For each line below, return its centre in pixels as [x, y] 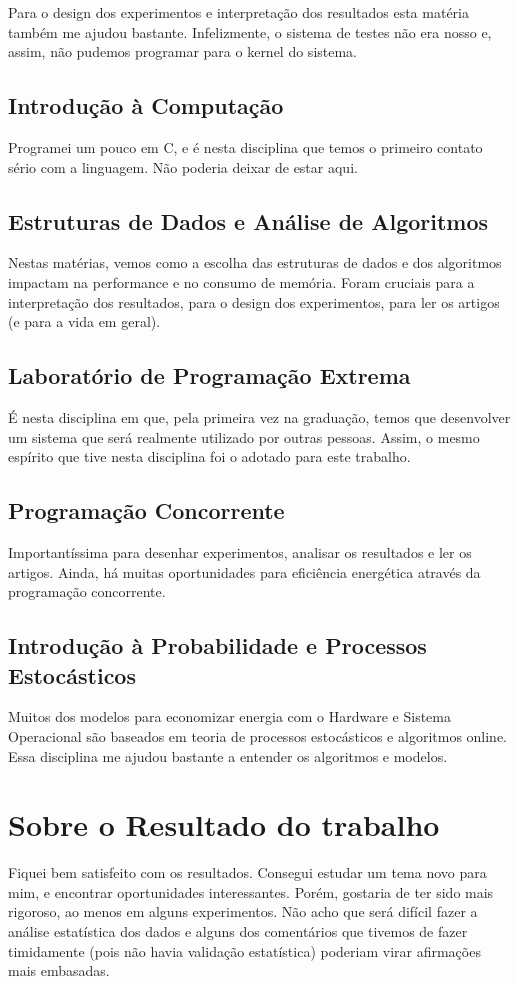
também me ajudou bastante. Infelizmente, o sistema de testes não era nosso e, [250, 31]
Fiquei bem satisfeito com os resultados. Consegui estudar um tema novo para [247, 872]
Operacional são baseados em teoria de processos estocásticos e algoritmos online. [258, 735]
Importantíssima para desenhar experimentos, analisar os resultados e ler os [240, 551]
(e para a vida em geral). [84, 321]
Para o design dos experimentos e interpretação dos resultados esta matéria [238, 12]
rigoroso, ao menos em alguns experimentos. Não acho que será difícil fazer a [243, 911]
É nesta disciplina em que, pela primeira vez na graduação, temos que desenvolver [259, 416]
